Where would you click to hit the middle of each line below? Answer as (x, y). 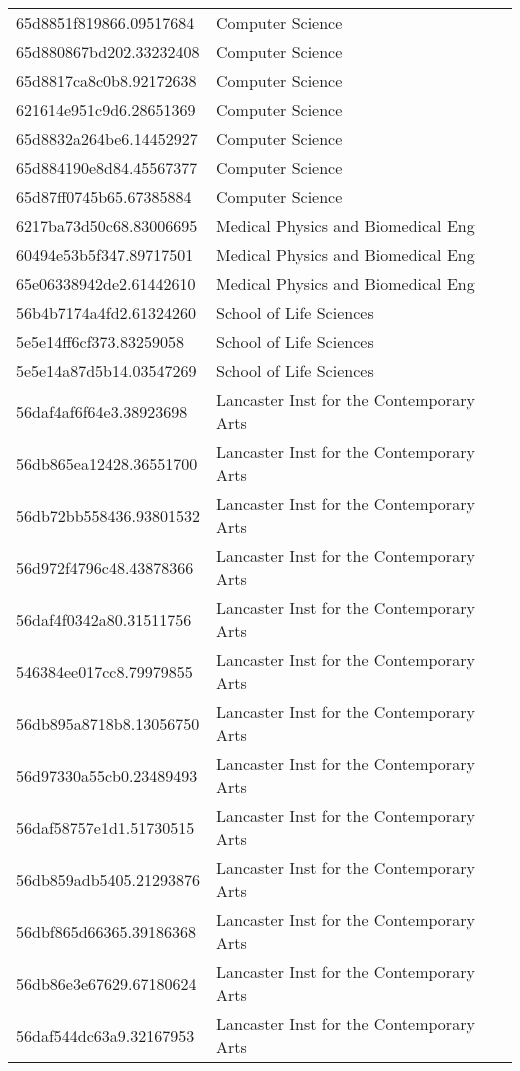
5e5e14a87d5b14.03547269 (106, 370)
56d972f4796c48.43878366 (105, 567)
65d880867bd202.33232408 (108, 51)
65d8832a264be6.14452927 (107, 138)
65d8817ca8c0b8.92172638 (106, 80)
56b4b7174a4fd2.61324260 (106, 312)
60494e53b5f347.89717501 (105, 254)
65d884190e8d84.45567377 (107, 167)
